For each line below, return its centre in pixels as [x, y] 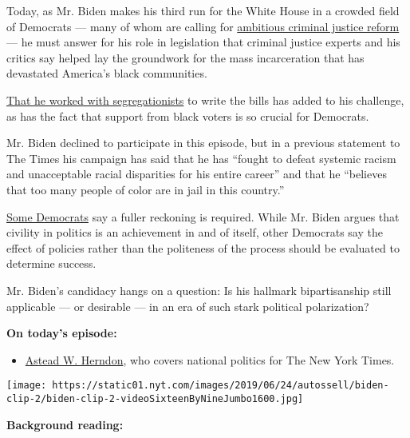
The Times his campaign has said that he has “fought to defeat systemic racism [201, 158]
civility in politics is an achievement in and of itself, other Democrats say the [195, 232]
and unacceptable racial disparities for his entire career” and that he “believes [197, 174]
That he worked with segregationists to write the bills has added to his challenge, [205, 100]
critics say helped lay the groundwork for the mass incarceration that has [185, 57]
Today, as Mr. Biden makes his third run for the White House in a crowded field [203, 10]
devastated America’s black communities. [107, 73]
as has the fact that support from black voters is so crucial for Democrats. [188, 115]
